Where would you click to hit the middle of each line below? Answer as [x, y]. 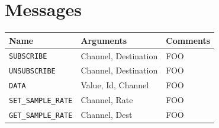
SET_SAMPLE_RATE [41, 101]
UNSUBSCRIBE [32, 71]
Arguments [104, 40]
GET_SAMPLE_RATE [41, 116]
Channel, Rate [107, 100]
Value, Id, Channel [115, 85]
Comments [188, 40]
